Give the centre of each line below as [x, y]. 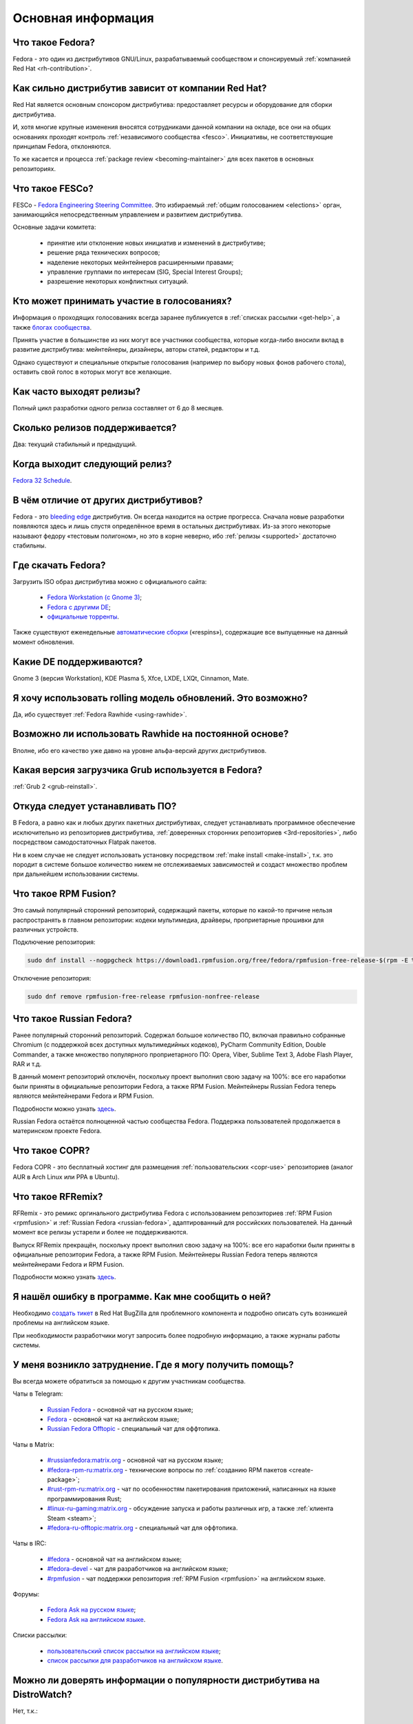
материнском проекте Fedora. [57, 1131]
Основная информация [83, 18]
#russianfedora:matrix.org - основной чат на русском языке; [135, 1460]
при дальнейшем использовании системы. [76, 874]
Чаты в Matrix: [33, 1444]
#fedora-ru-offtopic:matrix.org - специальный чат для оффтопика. [142, 1528]
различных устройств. [46, 930]
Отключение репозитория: [52, 979]
